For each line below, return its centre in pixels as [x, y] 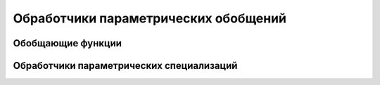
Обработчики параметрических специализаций [125, 66]
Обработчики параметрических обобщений [150, 18]
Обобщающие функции [68, 43]
